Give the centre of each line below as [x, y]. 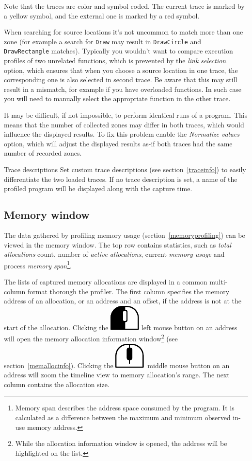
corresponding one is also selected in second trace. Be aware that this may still [121, 80]
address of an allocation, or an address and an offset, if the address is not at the [123, 301]
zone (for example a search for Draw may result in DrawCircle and [102, 41]
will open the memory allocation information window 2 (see [91, 338]
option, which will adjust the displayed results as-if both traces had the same [118, 143]
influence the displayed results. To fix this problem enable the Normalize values [122, 134]
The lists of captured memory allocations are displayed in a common [106, 282]
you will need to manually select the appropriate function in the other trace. [117, 98]
